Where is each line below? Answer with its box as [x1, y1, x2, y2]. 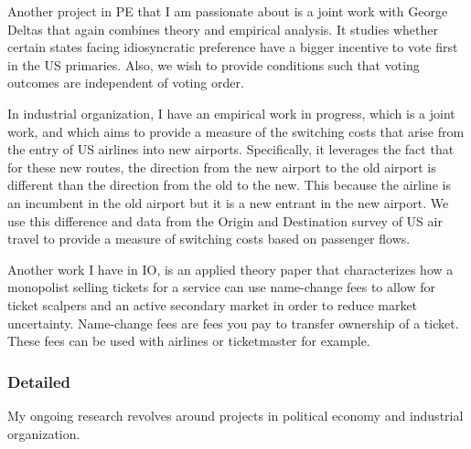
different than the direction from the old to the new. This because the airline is [7, 175, 451, 194]
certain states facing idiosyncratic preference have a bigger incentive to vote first [7, 37, 458, 57]
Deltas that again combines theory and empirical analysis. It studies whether [7, 19, 438, 38]
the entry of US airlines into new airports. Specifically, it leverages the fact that [7, 140, 455, 159]
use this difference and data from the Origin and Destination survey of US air [7, 211, 443, 230]
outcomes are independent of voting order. [7, 73, 244, 92]
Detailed [7, 370, 71, 392]
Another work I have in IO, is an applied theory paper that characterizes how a [7, 259, 454, 278]
